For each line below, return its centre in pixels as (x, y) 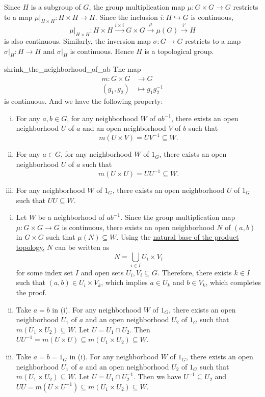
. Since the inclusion (126, 17)
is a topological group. (179, 51)
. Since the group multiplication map (178, 217)
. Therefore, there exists (195, 272)
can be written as (82, 247)
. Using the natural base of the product (178, 237)
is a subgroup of (56, 7)
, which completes (233, 282)
